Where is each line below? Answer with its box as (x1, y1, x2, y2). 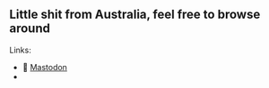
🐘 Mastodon (22, 61, 67, 72)
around (9, 21, 51, 36)
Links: (9, 44, 31, 55)
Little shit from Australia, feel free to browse (9, 7, 261, 22)
